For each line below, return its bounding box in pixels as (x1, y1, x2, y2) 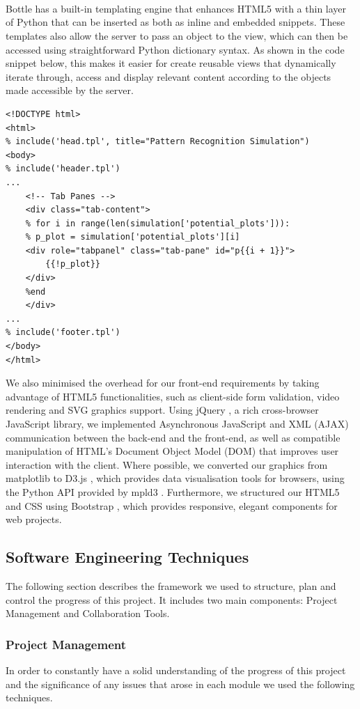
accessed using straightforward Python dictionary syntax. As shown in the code (6, 42, 345, 56)
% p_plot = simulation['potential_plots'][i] (25, 232, 240, 242)
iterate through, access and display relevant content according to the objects (6, 69, 331, 84)
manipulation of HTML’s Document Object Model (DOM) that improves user (6, 444, 339, 458)
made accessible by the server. (6, 83, 134, 98)
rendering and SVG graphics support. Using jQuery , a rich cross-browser (6, 403, 319, 417)
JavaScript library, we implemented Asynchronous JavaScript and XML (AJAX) (6, 416, 349, 430)
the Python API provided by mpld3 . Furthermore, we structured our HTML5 (6, 484, 340, 499)
